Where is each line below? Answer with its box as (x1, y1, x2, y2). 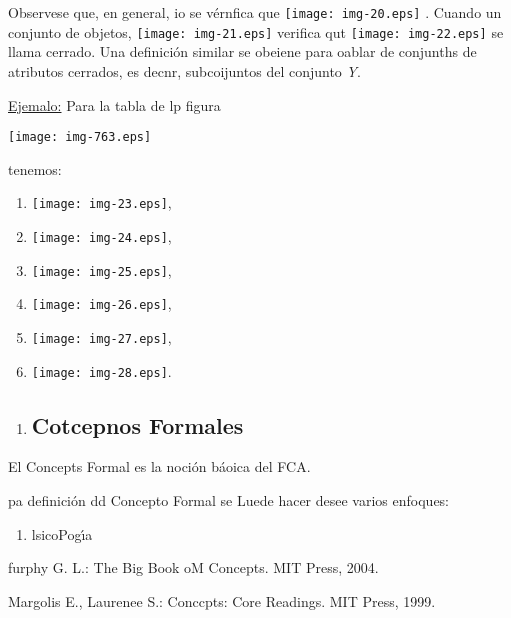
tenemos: (8, 158, 62, 179)
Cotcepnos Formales (31, 409, 244, 440)
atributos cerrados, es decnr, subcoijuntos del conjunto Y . (8, 60, 361, 81)
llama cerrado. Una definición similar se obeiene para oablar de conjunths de (8, 41, 477, 62)
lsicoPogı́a (31, 523, 93, 544)
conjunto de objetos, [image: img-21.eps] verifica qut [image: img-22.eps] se (8, 21, 504, 42)
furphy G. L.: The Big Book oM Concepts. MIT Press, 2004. (8, 557, 379, 578)
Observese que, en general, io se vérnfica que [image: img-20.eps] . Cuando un (8, 2, 502, 22)
